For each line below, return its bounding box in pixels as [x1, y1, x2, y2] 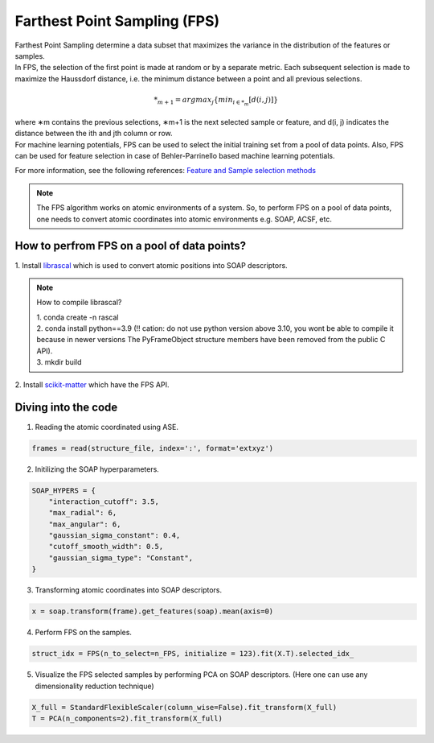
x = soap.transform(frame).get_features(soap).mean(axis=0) [31, 607, 274, 616]
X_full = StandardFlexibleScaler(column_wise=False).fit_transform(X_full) [31, 703, 338, 712]
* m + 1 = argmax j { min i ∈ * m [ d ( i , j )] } [154, 95, 279, 107]
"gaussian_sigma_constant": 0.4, [48, 531, 181, 540]
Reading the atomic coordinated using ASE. [35, 422, 178, 431]
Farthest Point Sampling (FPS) [14, 12, 220, 30]
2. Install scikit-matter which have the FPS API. [14, 379, 170, 390]
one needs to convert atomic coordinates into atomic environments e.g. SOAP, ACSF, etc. [36, 214, 333, 224]
